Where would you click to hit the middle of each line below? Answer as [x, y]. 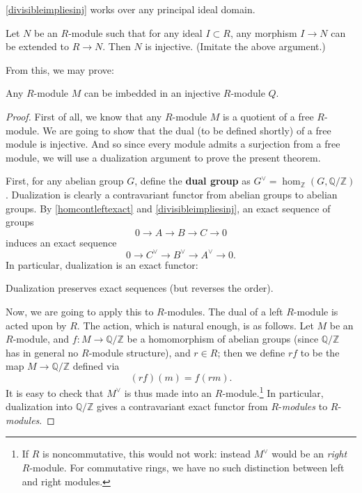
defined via [96, 366]
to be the [320, 352]
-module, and [41, 339]
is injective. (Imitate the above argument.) [235, 46]
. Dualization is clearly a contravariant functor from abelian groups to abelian [172, 194]
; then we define [251, 352]
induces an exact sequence [61, 242]
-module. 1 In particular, [273, 391]
